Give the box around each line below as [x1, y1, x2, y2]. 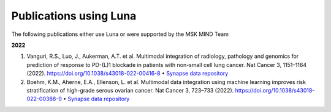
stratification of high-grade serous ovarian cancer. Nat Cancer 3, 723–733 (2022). [26, 86, 234, 94]
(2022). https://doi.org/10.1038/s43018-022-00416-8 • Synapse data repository [26, 70, 229, 77]
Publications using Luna [11, 9, 137, 23]
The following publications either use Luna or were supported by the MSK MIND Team [11, 30, 229, 38]
